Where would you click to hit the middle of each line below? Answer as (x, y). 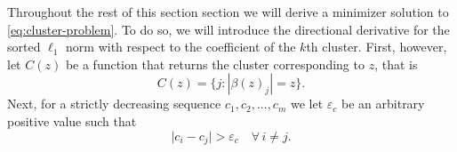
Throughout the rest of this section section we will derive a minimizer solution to (228, 12)
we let (307, 104)
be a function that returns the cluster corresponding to (215, 64)
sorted (24, 47)
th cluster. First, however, (377, 47)
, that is (396, 64)
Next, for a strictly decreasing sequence (114, 104)
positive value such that (72, 120)
